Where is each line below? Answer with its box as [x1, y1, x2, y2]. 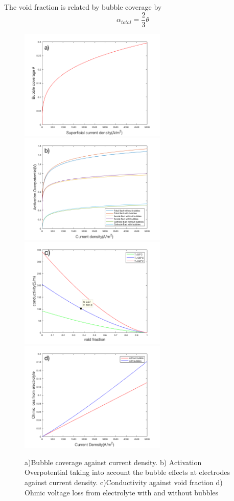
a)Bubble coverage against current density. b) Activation [25, 456, 202, 467]
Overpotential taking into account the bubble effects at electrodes [25, 467, 230, 477]
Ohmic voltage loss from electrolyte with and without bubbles [25, 487, 219, 497]
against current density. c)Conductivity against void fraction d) [25, 476, 223, 487]
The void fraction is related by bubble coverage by [4, 2, 162, 12]
